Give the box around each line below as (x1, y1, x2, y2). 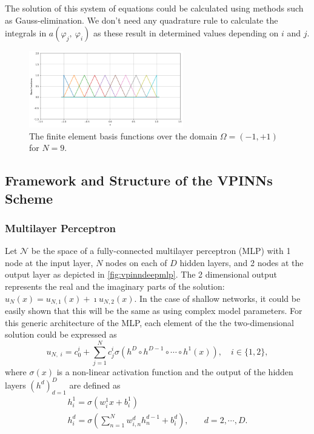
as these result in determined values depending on (93, 27, 279, 39)
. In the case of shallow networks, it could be (134, 292, 301, 304)
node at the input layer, (5, 256, 93, 269)
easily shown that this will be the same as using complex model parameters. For (5, 304, 302, 316)
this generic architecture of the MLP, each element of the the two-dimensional (5, 316, 295, 329)
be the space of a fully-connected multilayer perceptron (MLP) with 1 (31, 244, 291, 257)
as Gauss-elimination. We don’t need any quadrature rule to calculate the (5, 13, 278, 26)
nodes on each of (105, 256, 167, 269)
